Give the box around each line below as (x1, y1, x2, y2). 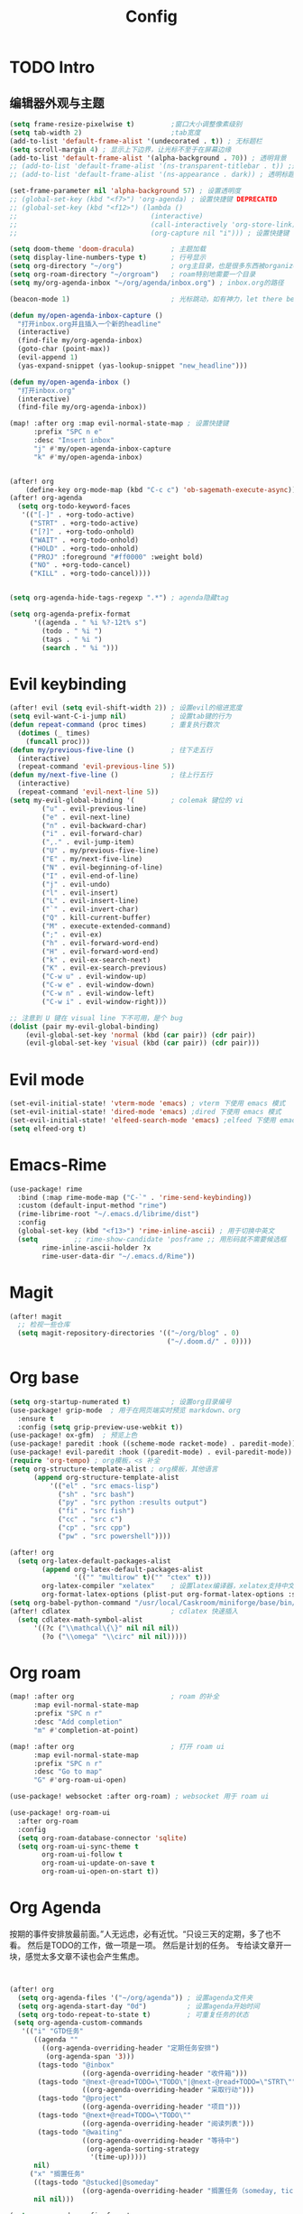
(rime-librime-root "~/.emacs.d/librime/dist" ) (17, 1210, 200, 1219)
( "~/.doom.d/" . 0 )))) (166, 1337, 252, 1346)
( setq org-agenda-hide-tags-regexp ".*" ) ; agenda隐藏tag (9, 593, 229, 602)
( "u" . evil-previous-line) (41, 804, 147, 814)
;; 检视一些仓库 (17, 1320, 70, 1329)
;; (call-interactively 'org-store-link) (9, 219, 297, 229)
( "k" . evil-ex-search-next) (41, 955, 151, 964)
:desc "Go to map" (32, 1767, 103, 1776)
